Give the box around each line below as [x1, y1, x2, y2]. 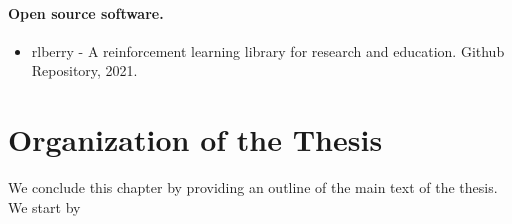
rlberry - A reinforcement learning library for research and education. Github [31, 40, 505, 61]
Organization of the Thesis [8, 119, 383, 160]
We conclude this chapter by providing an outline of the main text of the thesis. [8, 177, 498, 198]
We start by [8, 196, 81, 217]
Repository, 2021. [31, 60, 138, 81]
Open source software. [8, 2, 164, 23]
